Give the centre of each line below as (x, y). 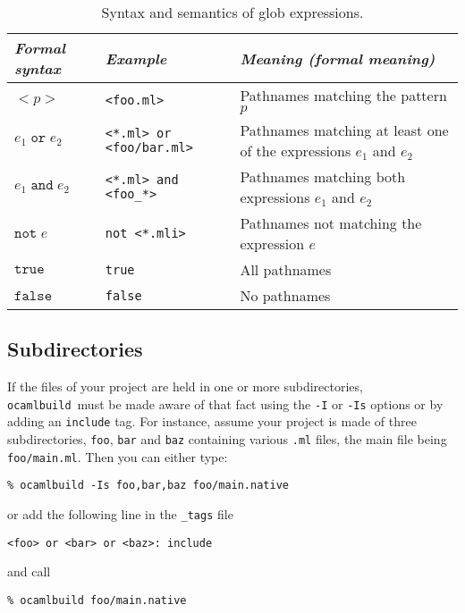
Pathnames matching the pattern (343, 95)
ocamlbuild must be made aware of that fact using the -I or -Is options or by (225, 403)
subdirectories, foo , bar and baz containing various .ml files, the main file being (227, 439)
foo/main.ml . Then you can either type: (118, 456)
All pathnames (286, 269)
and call (29, 571)
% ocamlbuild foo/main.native (97, 600)
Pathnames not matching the (331, 223)
